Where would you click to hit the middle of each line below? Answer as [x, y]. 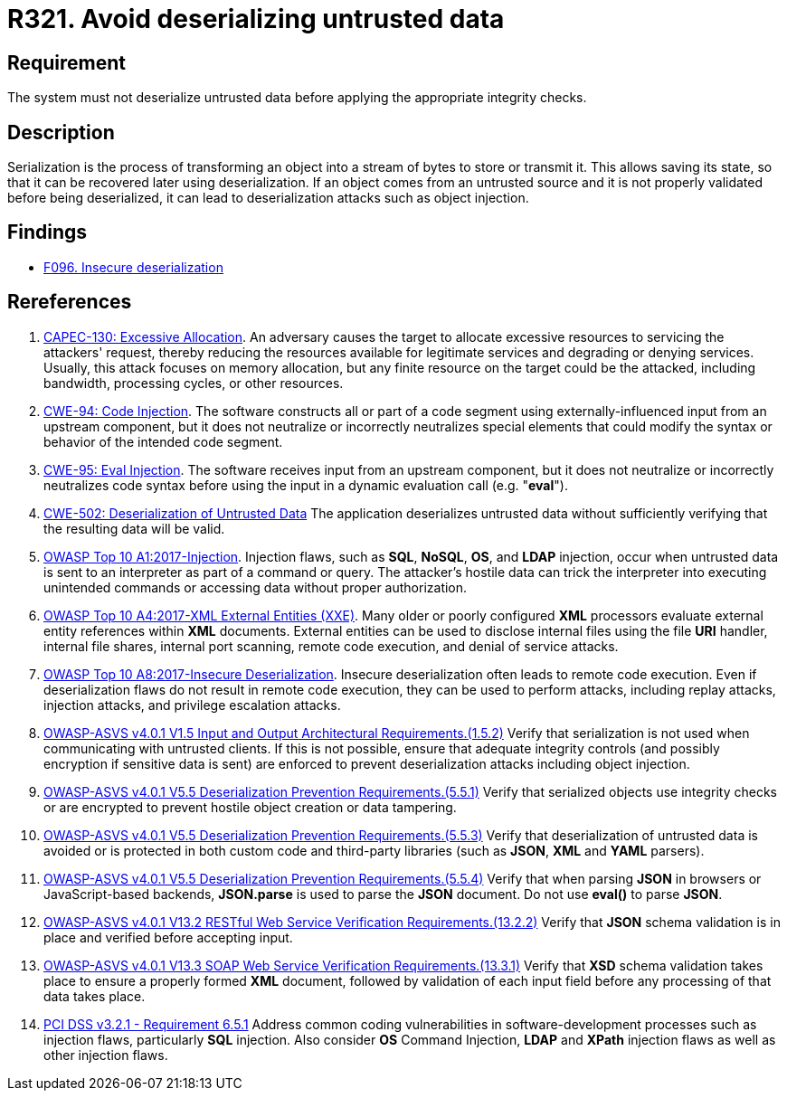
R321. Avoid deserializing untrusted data [256, 19]
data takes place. [95, 996]
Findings [47, 232]
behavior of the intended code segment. [163, 441]
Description [61, 132]
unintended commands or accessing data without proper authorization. [256, 587]
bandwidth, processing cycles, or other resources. [194, 383]
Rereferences [70, 302]
